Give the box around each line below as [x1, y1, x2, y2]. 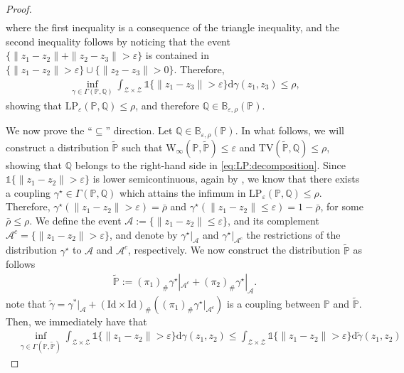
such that [122, 139, 163, 154]
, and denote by [109, 227, 178, 242]
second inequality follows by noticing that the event [6, 33, 230, 48]
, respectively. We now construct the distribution [128, 242, 341, 257]
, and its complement [228, 213, 319, 228]
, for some [320, 199, 363, 214]
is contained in [145, 48, 209, 63]
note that [6, 296, 46, 310]
